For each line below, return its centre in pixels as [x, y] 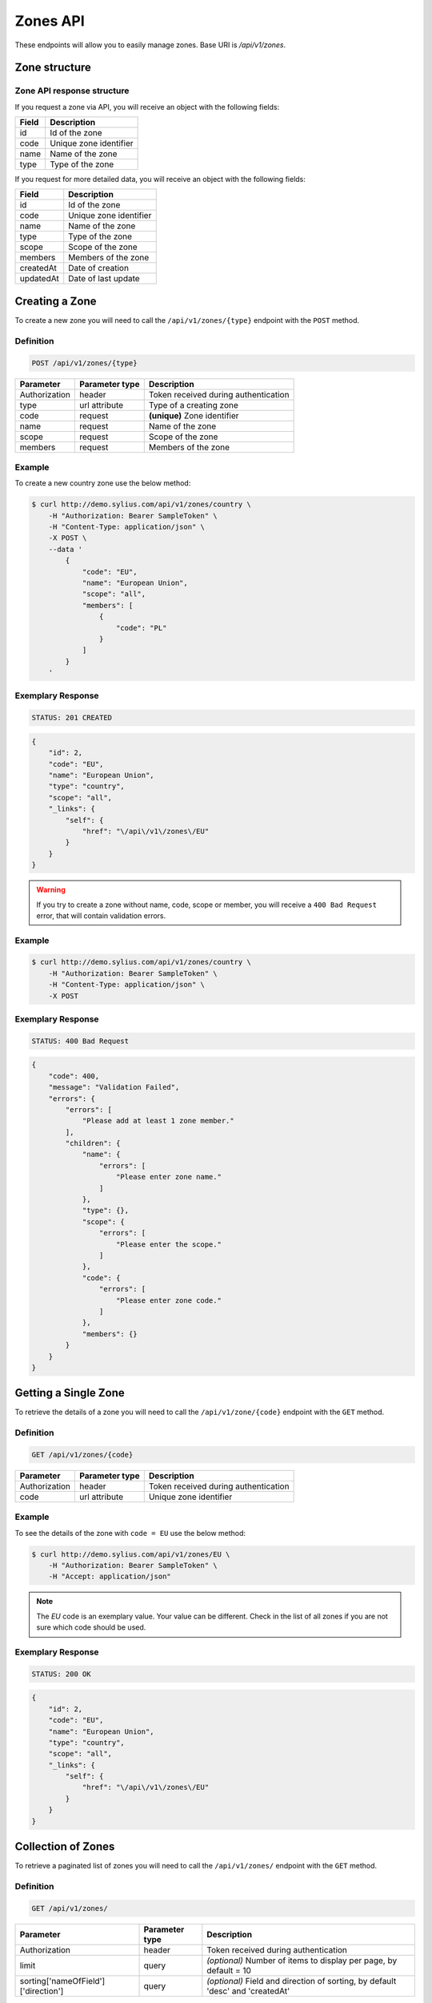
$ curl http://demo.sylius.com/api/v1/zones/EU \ [131, 1554]
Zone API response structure [72, 91]
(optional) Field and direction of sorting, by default [302, 1981]
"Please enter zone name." [169, 1177]
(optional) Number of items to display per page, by [302, 1961]
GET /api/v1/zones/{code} [82, 1455]
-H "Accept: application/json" [110, 1577]
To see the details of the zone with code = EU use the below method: [130, 1533]
